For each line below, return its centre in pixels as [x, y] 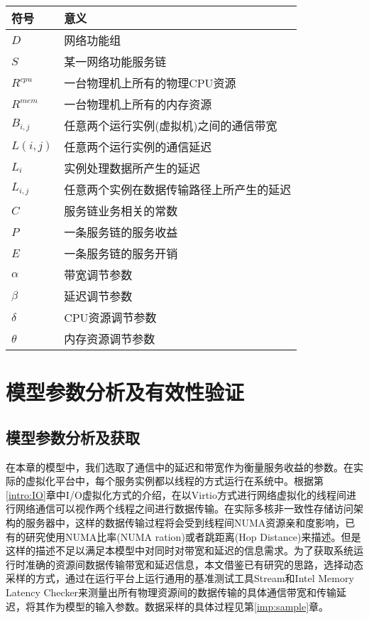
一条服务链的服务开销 [121, 253]
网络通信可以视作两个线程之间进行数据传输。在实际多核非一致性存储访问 [184, 508]
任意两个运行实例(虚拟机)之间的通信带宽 [171, 125]
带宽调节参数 [98, 275]
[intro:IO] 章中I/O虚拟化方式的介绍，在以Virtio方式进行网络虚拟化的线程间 [176, 494]
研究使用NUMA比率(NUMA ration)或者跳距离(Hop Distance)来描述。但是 [193, 536]
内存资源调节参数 [110, 339]
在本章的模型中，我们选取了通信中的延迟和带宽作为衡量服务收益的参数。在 [180, 467]
